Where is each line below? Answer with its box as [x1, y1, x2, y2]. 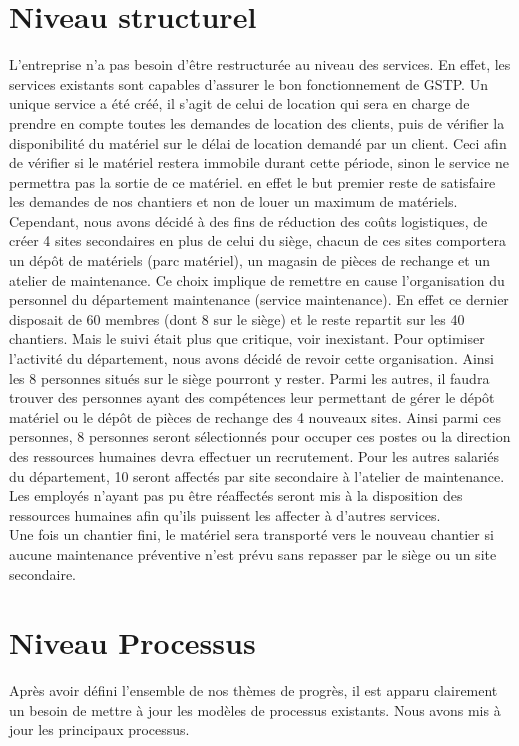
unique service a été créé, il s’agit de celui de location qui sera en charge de [9, 93, 470, 114]
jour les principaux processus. [9, 719, 190, 740]
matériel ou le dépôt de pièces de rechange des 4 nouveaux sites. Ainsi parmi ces [9, 406, 502, 427]
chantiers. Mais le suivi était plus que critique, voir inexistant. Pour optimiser [9, 328, 485, 349]
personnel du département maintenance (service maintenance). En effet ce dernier [9, 289, 509, 310]
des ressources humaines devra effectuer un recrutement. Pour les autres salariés [9, 446, 499, 466]
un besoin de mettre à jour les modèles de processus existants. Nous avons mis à [9, 699, 501, 720]
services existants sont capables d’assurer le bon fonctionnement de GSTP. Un [9, 73, 488, 94]
